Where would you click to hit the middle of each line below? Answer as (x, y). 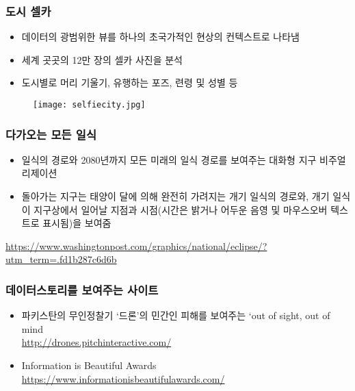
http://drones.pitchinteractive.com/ (96, 342)
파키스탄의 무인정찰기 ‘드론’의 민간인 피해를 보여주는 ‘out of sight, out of (176, 315)
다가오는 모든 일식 (51, 134)
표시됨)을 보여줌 (77, 223)
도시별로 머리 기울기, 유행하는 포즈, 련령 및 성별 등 (130, 83)
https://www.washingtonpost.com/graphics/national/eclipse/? (136, 245)
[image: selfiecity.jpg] (89, 105)
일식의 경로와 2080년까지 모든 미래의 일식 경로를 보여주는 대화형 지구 (169, 159)
